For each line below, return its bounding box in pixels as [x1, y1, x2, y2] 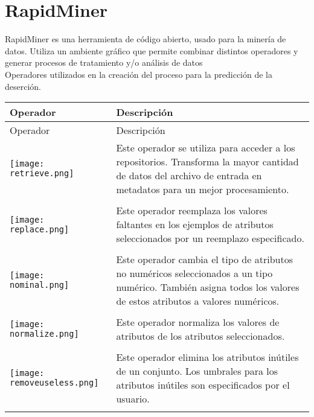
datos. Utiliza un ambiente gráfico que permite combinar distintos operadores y [5, 44, 298, 57]
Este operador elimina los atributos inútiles [116, 350, 299, 364]
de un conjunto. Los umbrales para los [116, 364, 278, 378]
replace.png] [10, 224, 69, 234]
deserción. [5, 80, 42, 92]
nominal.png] [10, 280, 69, 290]
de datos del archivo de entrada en [116, 168, 262, 183]
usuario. [116, 392, 150, 406]
